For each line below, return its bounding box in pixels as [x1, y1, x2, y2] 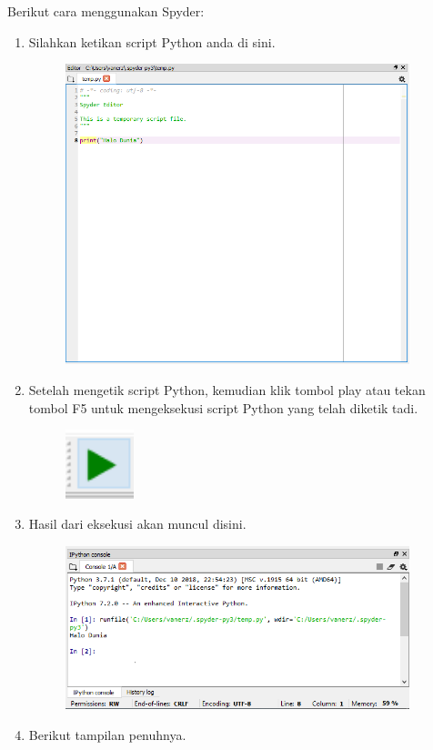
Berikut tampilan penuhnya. [28, 725, 186, 744]
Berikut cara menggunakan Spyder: [7, 2, 205, 20]
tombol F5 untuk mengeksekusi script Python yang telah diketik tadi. [28, 398, 418, 417]
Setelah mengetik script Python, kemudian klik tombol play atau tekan [28, 380, 426, 400]
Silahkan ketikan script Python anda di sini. [28, 32, 276, 51]
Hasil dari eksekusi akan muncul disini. [28, 514, 247, 533]
